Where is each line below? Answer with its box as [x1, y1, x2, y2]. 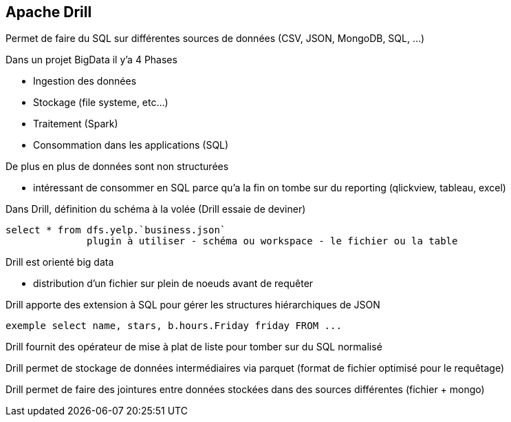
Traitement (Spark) [33, 118, 118, 130]
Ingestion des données [33, 75, 137, 87]
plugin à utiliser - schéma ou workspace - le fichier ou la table [87, 235, 458, 247]
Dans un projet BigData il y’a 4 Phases [6, 54, 177, 66]
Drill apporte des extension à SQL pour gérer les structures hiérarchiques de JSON [6, 299, 380, 311]
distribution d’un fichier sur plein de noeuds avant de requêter [33, 277, 314, 290]
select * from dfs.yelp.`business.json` [6, 224, 226, 236]
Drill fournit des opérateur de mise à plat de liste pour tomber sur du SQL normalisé [6, 341, 382, 353]
